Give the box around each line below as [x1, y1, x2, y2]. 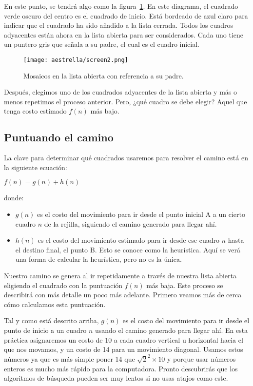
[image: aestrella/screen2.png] [23, 56, 128, 63]
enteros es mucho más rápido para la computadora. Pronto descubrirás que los [4, 363, 238, 373]
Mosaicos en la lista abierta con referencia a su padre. [23, 70, 184, 80]
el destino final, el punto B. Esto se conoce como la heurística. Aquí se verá [15, 244, 241, 254]
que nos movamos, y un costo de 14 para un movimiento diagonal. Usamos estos [4, 344, 243, 354]
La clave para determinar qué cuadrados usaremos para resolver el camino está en [4, 153, 248, 163]
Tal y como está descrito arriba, [4, 315, 99, 326]
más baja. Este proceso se [146, 280, 223, 290]
